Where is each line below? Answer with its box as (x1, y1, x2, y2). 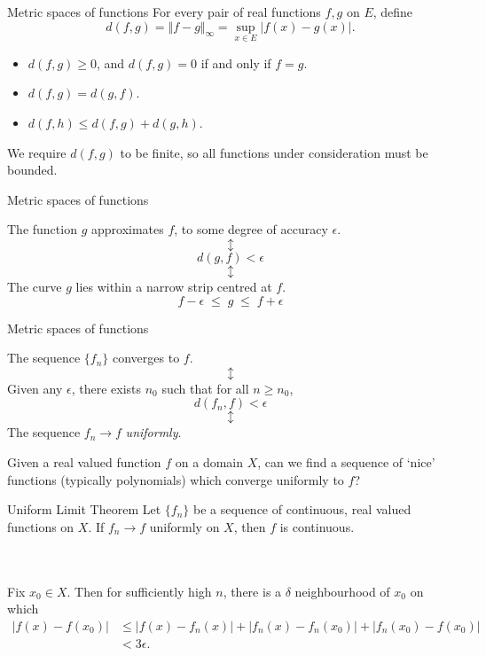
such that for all (161, 379, 249, 397)
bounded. (7, 160, 58, 179)
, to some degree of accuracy (174, 220, 328, 238)
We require (7, 143, 67, 161)
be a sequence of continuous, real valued (193, 500, 412, 519)
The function (7, 220, 77, 238)
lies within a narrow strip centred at (75, 277, 272, 295)
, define (372, 3, 413, 20)
